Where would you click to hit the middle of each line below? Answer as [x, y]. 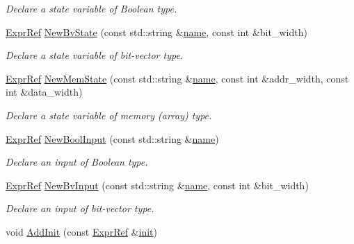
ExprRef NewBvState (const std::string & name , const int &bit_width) [156, 32]
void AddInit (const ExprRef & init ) [81, 231]
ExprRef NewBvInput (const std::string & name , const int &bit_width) [157, 185]
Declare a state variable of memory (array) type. [109, 115]
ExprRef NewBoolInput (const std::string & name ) [112, 138]
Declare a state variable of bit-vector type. [95, 55]
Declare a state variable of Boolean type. [91, 8]
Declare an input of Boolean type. [77, 162]
